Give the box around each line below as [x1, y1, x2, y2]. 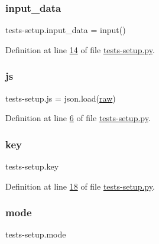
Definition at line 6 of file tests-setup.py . [5, 112, 151, 124]
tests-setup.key [5, 160, 59, 173]
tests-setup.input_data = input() [5, 24, 126, 36]
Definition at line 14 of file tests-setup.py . [5, 43, 155, 56]
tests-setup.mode [5, 228, 66, 240]
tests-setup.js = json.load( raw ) [5, 92, 116, 104]
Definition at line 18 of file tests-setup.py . [5, 180, 155, 192]
